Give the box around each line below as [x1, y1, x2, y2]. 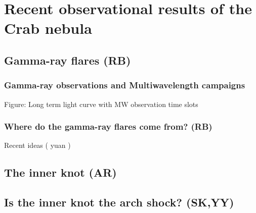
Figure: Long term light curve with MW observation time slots [4, 98, 198, 109]
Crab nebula [4, 18, 92, 38]
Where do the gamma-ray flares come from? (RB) [4, 120, 212, 133]
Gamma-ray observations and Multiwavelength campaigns [4, 79, 245, 91]
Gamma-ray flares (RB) [4, 52, 131, 68]
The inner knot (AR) [4, 165, 117, 180]
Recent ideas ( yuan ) [4, 140, 71, 150]
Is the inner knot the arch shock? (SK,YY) [4, 194, 234, 210]
